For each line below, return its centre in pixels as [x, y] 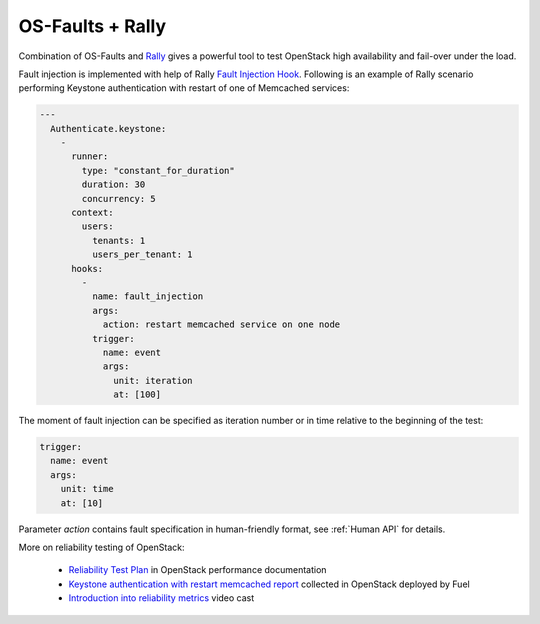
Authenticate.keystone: [108, 128]
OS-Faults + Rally [92, 26]
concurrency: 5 [119, 198]
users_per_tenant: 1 [142, 254]
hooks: [87, 268]
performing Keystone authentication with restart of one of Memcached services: [184, 88]
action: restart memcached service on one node [221, 324]
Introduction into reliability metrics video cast [161, 598]
